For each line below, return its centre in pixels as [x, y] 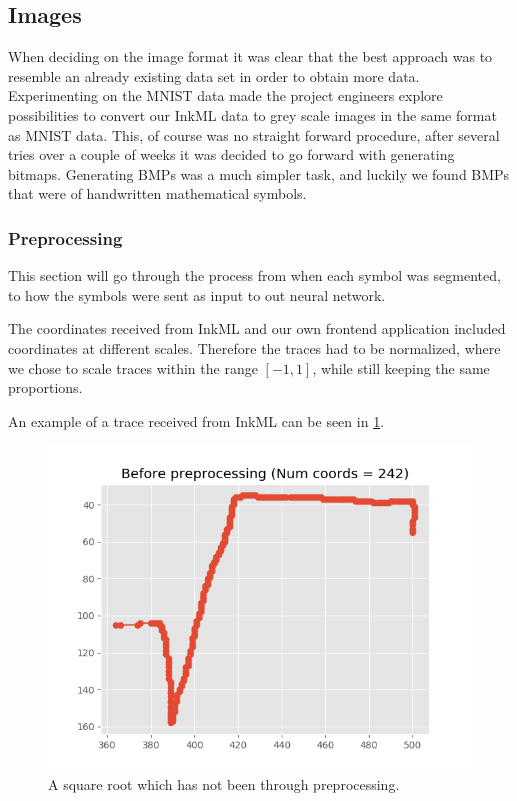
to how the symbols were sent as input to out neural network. [197, 294]
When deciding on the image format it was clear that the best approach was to [250, 56]
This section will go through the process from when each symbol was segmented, [254, 275]
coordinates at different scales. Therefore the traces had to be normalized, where [254, 347]
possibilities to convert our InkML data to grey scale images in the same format [252, 114]
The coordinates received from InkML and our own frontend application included [257, 328]
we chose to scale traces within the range [133, 367]
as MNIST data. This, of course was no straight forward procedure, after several [254, 134]
